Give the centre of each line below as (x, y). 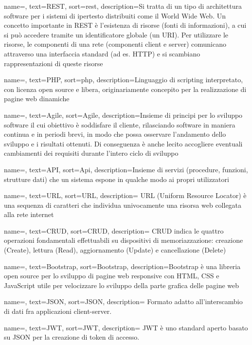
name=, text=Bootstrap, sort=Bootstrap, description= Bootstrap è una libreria (122, 266)
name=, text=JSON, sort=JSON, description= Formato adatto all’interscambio (123, 301)
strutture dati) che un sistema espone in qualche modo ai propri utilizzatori (117, 179)
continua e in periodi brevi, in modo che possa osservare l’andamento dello (115, 134)
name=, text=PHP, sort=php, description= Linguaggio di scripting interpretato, (124, 80)
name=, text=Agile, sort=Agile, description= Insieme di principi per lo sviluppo (123, 115)
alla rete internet (29, 214)
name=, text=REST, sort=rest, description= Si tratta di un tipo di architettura (123, 6)
